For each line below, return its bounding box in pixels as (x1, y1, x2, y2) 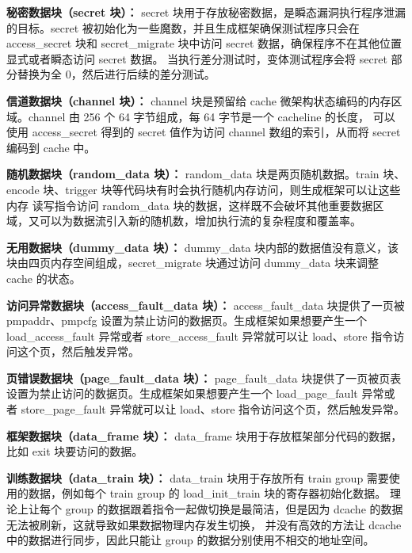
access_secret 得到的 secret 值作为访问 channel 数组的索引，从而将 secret (32, 124, 401, 140)
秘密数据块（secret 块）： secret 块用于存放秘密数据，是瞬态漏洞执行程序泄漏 (6, 4, 406, 20)
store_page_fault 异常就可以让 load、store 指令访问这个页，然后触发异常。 (21, 401, 406, 418)
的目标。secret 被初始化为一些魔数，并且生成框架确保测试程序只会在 (6, 19, 360, 36)
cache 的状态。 (6, 269, 81, 286)
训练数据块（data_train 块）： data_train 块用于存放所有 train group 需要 (6, 469, 389, 486)
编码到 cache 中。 (6, 139, 96, 155)
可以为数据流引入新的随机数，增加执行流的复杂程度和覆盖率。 (39, 212, 361, 229)
